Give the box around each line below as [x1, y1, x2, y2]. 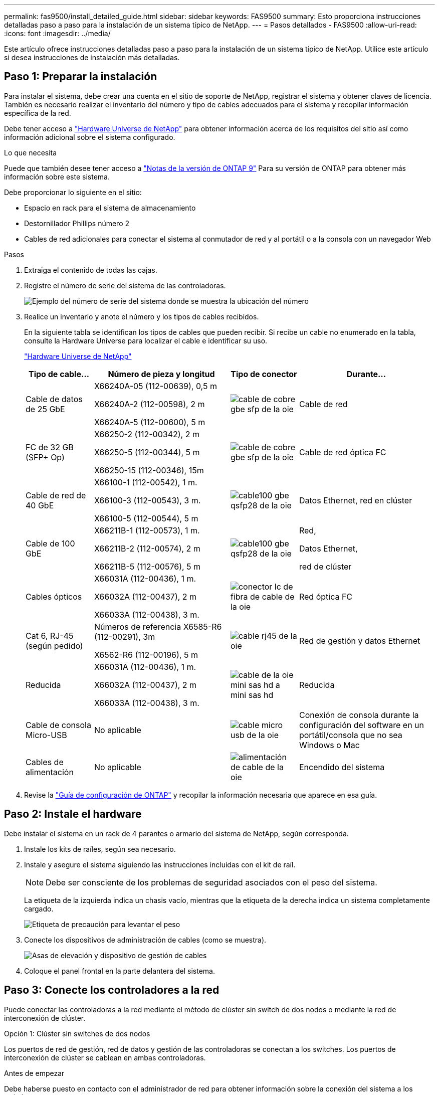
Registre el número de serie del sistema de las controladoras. [24, 281, 226, 290]
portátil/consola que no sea [299, 729, 402, 740]
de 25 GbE [26, 404, 65, 414]
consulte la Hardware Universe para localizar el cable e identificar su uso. [24, 336, 268, 345]
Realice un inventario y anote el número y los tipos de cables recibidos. [24, 312, 259, 321]
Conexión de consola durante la [299, 709, 419, 720]
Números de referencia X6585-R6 [94, 621, 222, 632]
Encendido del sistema [299, 762, 385, 772]
